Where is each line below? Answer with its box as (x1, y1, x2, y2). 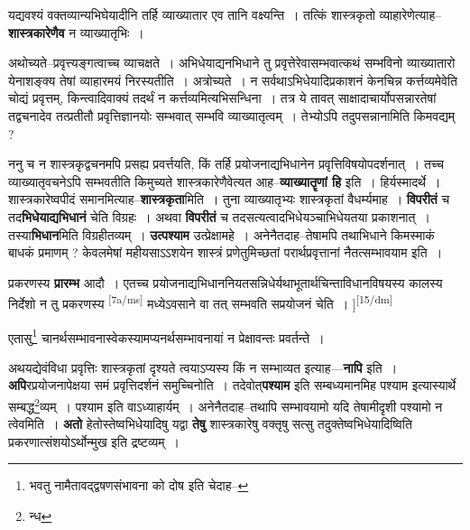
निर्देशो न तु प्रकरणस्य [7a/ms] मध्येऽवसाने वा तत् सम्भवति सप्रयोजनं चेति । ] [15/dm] (8, 292, 392, 312)
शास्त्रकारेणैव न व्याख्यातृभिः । (8, 23, 144, 42)
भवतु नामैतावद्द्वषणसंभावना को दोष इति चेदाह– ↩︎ (29, 476, 249, 495)
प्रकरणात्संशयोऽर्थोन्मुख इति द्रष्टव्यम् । (8, 432, 180, 451)
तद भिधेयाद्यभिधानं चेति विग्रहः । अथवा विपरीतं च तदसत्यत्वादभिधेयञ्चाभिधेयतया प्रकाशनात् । (8, 207, 430, 226)
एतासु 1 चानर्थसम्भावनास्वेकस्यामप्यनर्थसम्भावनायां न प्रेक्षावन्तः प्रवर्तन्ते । (8, 325, 325, 347)
